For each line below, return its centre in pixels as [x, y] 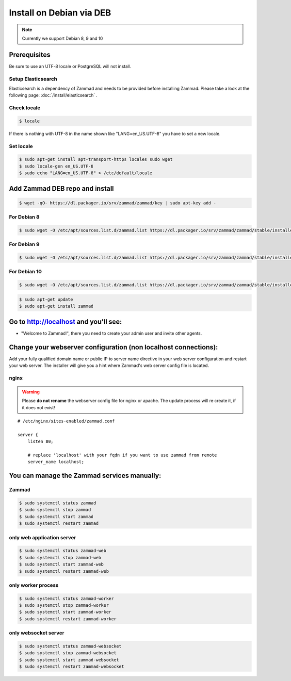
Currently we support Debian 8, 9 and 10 [63, 38]
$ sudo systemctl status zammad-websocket [70, 646]
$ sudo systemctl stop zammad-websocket [68, 653]
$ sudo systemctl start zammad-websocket [69, 660]
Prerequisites [30, 55]
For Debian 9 [24, 244]
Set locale [21, 146]
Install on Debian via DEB [60, 13]
